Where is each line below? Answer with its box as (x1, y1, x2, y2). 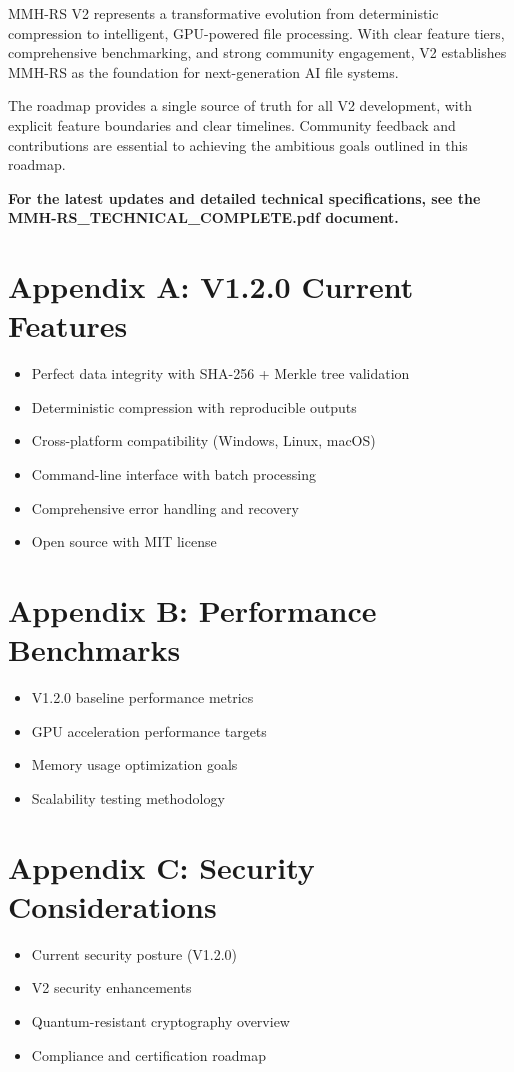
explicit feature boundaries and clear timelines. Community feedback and (8, 114, 456, 135)
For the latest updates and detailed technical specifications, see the (8, 187, 481, 208)
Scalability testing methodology (31, 787, 225, 808)
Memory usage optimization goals (31, 754, 238, 775)
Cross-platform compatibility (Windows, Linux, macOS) (31, 430, 376, 451)
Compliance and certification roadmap (31, 1044, 267, 1065)
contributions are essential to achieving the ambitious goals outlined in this (8, 134, 468, 155)
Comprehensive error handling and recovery (31, 497, 299, 518)
